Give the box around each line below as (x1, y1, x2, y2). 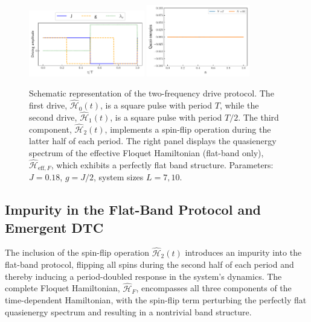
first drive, (29, 99, 68, 112)
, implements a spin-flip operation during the (104, 122, 271, 135)
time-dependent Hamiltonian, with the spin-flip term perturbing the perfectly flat (5, 294, 307, 306)
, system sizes (94, 171, 144, 183)
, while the (219, 99, 259, 112)
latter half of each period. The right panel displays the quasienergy (29, 134, 277, 147)
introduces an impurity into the (185, 246, 302, 259)
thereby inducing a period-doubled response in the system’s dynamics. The (5, 270, 282, 282)
